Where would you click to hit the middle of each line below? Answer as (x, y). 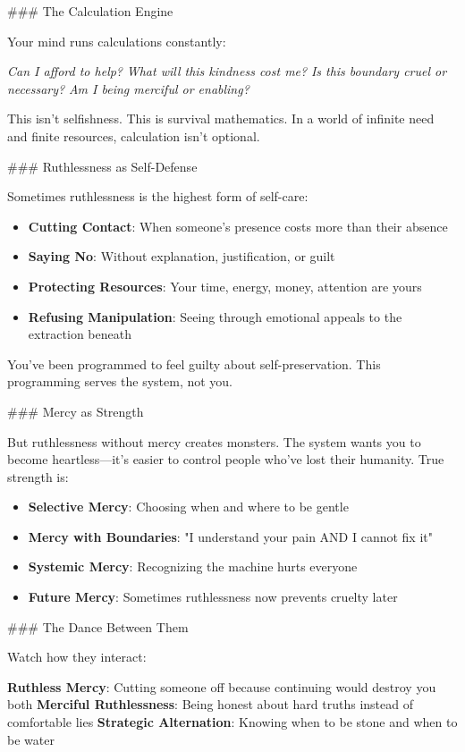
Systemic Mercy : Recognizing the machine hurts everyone (193, 566)
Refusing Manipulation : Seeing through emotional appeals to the (215, 316)
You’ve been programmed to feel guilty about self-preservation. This (194, 363)
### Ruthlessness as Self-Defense (102, 166)
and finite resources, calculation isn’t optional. (134, 135)
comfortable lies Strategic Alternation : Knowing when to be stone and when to (232, 722)
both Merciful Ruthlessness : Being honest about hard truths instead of (211, 704)
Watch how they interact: (77, 657)
